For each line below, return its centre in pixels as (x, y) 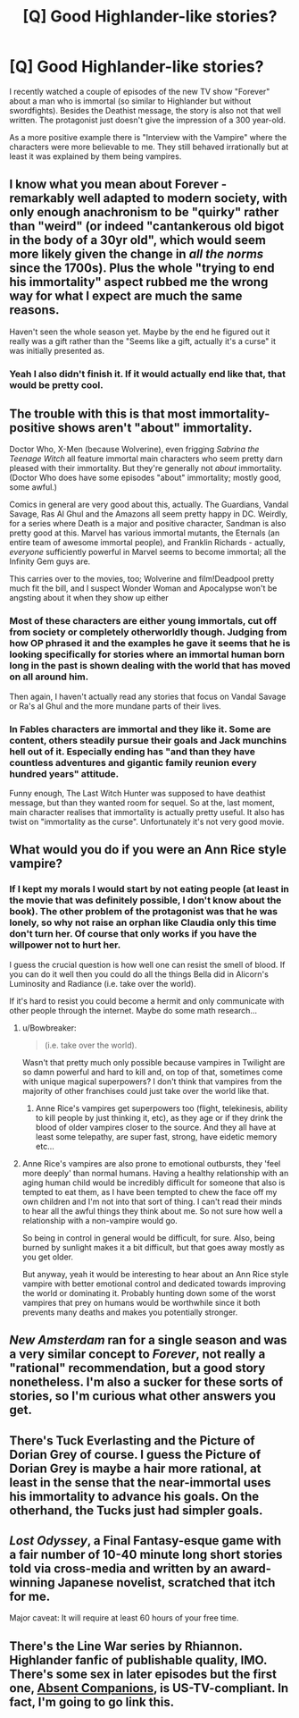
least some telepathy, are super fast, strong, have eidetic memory (156, 1136)
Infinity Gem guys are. (50, 561)
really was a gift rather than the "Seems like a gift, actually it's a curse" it (143, 341)
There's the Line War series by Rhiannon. (126, 1646)
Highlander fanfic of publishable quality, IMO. (138, 1660)
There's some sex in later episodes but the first (143, 1674)
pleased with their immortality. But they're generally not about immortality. (146, 468)
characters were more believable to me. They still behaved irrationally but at (149, 147)
